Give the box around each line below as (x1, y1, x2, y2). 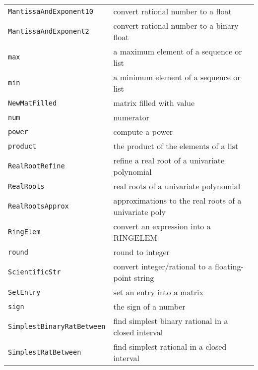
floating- (214, 261, 244, 272)
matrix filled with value (113, 97, 195, 108)
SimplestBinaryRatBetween (8, 322, 106, 330)
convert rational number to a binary (113, 20, 239, 31)
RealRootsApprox (8, 202, 69, 210)
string (134, 272, 154, 283)
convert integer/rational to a (113, 261, 212, 272)
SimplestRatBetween (8, 348, 81, 356)
